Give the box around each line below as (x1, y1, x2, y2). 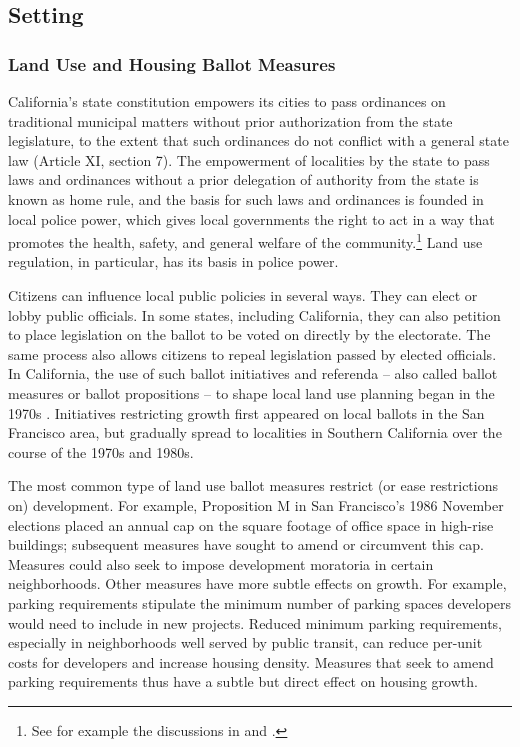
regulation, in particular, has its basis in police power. (8, 251, 339, 272)
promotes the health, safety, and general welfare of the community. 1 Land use (8, 229, 483, 252)
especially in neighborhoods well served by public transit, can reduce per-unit (8, 632, 483, 653)
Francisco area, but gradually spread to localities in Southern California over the (8, 422, 502, 443)
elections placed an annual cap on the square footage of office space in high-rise (8, 514, 494, 535)
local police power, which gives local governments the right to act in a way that (8, 208, 495, 229)
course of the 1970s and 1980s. (8, 441, 194, 462)
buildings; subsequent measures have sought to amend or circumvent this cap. (8, 534, 484, 555)
